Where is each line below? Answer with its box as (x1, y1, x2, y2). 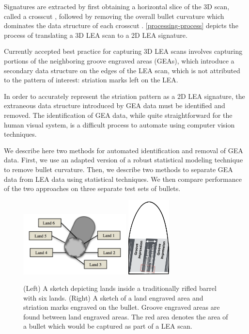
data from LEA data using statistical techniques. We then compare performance (4, 174, 242, 184)
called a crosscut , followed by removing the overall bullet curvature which (4, 11, 224, 21)
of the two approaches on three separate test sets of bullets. (4, 183, 181, 193)
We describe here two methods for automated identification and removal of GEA (4, 145, 243, 155)
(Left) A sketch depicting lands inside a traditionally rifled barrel (23, 283, 217, 293)
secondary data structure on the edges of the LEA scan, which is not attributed (4, 65, 240, 75)
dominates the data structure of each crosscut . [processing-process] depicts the (4, 20, 238, 31)
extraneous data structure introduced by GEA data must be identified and (4, 100, 225, 111)
